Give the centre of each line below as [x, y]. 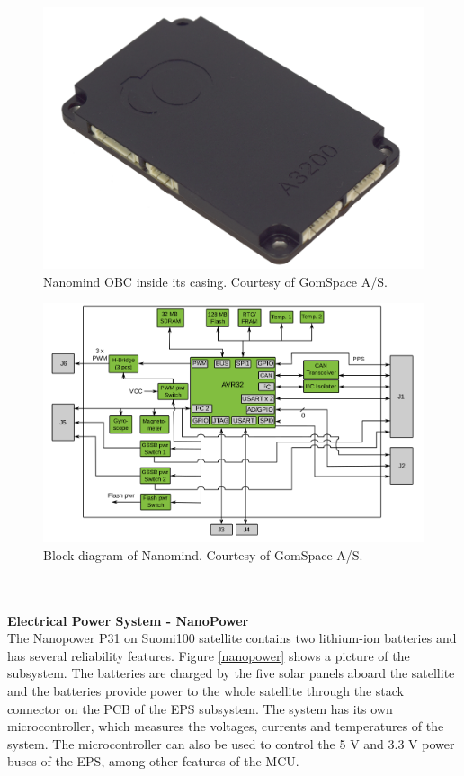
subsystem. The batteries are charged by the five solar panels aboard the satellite [231, 673]
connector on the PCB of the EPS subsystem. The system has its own [200, 708]
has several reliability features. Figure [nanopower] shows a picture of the [209, 655]
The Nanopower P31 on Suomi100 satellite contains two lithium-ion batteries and [232, 638]
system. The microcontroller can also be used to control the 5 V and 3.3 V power [231, 743]
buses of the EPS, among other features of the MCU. [153, 761]
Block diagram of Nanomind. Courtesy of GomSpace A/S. [203, 554]
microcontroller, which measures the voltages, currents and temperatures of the [226, 726]
